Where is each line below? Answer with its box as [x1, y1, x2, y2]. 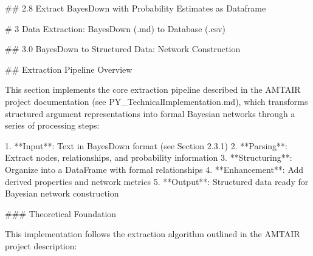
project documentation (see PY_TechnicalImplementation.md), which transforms [5, 95, 308, 107]
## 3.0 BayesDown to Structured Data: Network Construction [5, 42, 241, 55]
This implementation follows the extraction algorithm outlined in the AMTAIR [5, 227, 300, 240]
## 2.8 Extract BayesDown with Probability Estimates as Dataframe [5, 2, 266, 14]
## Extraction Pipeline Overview [5, 62, 132, 75]
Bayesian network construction [5, 187, 119, 200]
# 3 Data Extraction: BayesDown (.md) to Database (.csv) [5, 22, 226, 35]
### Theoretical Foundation [5, 207, 117, 220]
